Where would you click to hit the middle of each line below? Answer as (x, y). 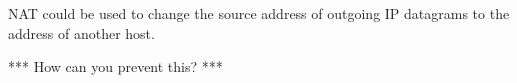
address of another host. (81, 32)
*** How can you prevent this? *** (115, 66)
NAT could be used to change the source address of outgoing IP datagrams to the (259, 13)
